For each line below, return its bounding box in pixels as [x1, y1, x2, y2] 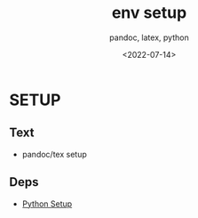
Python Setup [21, 198, 73, 209]
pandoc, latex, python [109, 32, 189, 43]
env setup [111, 3, 187, 23]
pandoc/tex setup [21, 149, 87, 159]
